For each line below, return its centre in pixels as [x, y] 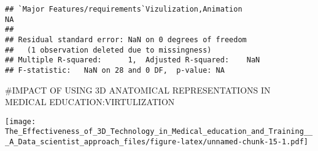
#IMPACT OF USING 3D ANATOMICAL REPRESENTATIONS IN [138, 90]
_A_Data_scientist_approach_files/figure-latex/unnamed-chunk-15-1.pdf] [157, 142]
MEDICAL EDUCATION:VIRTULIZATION [90, 102]
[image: [21, 121]
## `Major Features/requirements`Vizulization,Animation [124, 9]
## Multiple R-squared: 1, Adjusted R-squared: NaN [133, 60]
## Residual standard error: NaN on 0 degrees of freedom [126, 39]
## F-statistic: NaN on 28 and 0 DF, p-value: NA [115, 70]
